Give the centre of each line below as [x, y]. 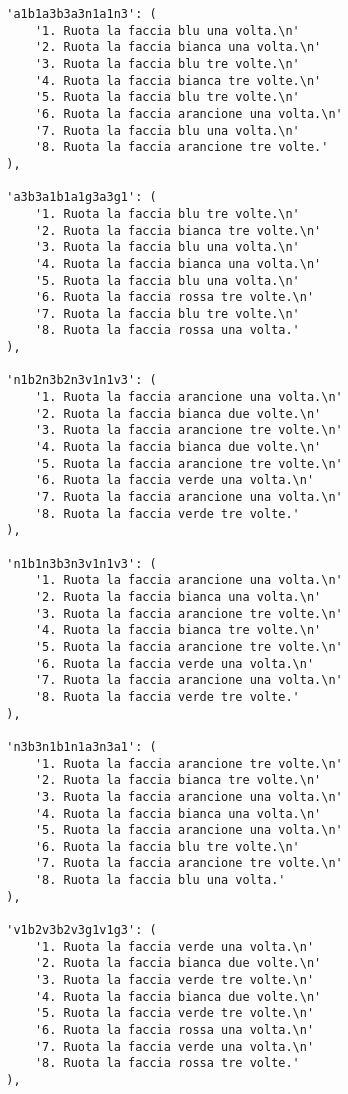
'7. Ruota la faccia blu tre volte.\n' [167, 313]
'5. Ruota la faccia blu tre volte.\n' [167, 97]
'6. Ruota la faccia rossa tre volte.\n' [174, 297]
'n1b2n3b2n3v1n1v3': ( [81, 380]
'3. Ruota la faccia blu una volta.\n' [167, 247]
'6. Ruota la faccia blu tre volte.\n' [167, 846]
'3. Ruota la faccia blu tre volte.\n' [167, 63]
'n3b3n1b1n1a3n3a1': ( [81, 746]
